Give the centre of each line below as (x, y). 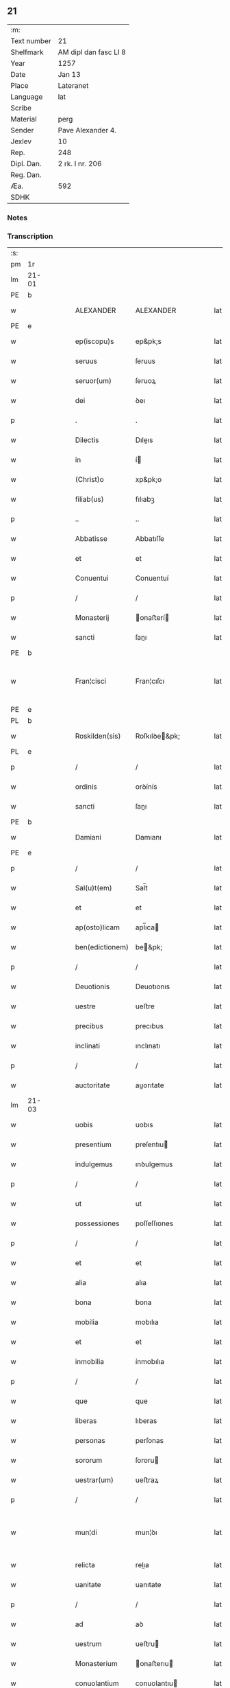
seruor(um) (93, 381)
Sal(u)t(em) (94, 888)
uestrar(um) (94, 1480)
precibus (89, 1026)
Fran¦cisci (91, 681)
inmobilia (90, 1362)
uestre (85, 1006)
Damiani (88, 837)
